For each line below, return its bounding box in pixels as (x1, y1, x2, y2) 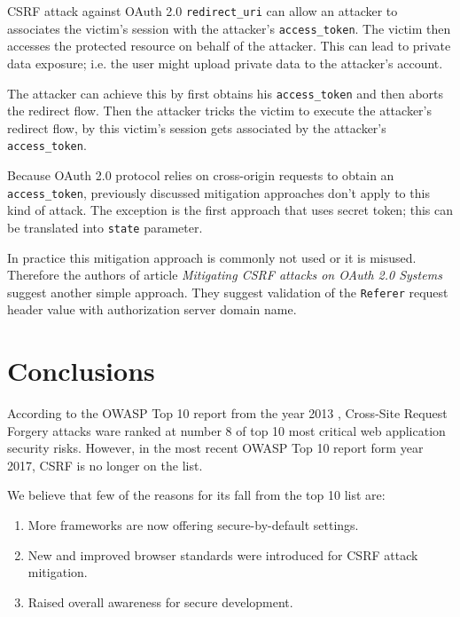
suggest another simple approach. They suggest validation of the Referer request (7, 282, 448, 301)
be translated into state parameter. (7, 218, 203, 236)
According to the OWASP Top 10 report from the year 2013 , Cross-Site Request (7, 404, 448, 423)
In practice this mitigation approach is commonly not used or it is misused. (7, 248, 417, 266)
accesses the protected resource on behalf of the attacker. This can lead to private (7, 36, 451, 55)
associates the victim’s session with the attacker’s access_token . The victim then (7, 19, 451, 37)
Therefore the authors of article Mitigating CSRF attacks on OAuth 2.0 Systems (7, 265, 442, 284)
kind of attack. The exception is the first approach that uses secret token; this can (7, 201, 453, 219)
